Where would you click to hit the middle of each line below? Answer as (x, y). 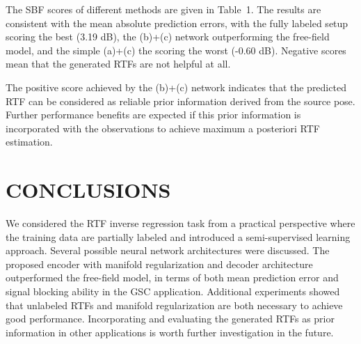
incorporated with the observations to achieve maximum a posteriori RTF (163, 128)
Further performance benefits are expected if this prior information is (153, 115)
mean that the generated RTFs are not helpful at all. (118, 64)
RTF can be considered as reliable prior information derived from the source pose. (180, 101)
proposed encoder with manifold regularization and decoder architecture (159, 264)
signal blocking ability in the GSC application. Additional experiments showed (173, 291)
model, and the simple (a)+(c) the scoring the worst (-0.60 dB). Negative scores (176, 50)
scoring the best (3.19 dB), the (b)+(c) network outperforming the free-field (168, 37)
